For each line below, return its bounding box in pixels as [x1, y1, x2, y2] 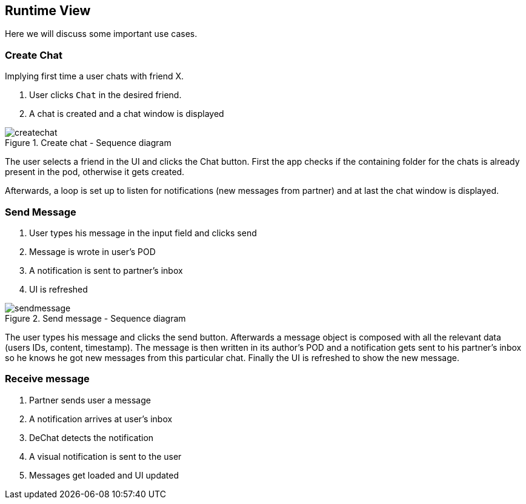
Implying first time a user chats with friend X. [5, 71, 184, 82]
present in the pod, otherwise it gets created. [5, 167, 185, 177]
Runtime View [5, 3, 91, 18]
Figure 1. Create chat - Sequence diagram [5, 138, 171, 148]
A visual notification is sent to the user [29, 451, 182, 462]
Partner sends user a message [29, 394, 151, 405]
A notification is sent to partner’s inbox [29, 265, 183, 276]
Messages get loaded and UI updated [29, 469, 179, 480]
